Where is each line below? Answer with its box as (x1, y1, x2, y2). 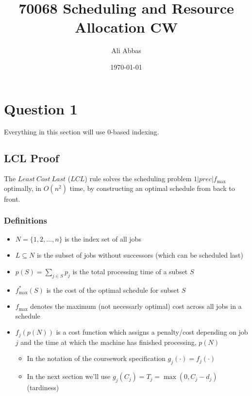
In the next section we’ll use (27, 371, 111, 381)
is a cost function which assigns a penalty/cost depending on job (56, 327, 248, 337)
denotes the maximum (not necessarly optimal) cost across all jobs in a (30, 301, 242, 311)
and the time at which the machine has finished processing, (20, 337, 197, 347)
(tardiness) (27, 382, 59, 393)
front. (4, 193, 20, 204)
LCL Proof (4, 151, 59, 166)
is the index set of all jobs (65, 233, 141, 244)
